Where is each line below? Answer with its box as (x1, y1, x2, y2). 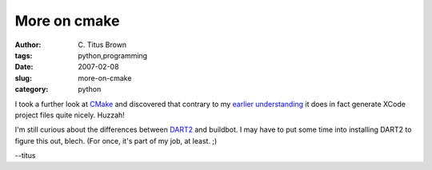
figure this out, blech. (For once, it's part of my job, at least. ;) (14, 136, 218, 145)
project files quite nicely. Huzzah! (14, 110, 126, 120)
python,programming (78, 50, 148, 60)
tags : (14, 50, 33, 60)
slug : (14, 73, 32, 83)
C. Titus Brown (78, 40, 127, 49)
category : (14, 85, 49, 94)
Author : (14, 40, 42, 49)
